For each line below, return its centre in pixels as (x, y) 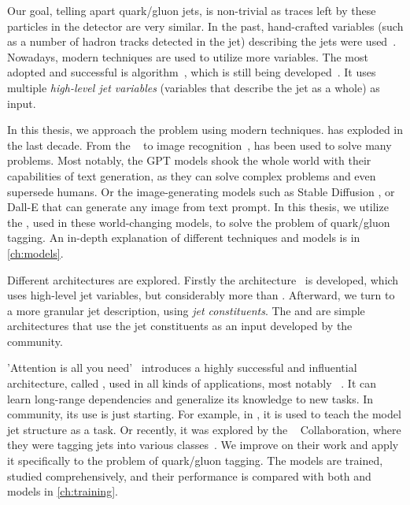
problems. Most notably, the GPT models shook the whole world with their (189, 160)
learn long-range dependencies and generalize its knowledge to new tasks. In (190, 398)
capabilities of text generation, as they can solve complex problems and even (192, 175)
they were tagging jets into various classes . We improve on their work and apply (203, 445)
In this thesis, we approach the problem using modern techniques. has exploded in (205, 130)
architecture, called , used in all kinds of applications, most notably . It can (192, 383)
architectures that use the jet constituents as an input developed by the (180, 326)
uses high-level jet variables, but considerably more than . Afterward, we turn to (201, 295)
